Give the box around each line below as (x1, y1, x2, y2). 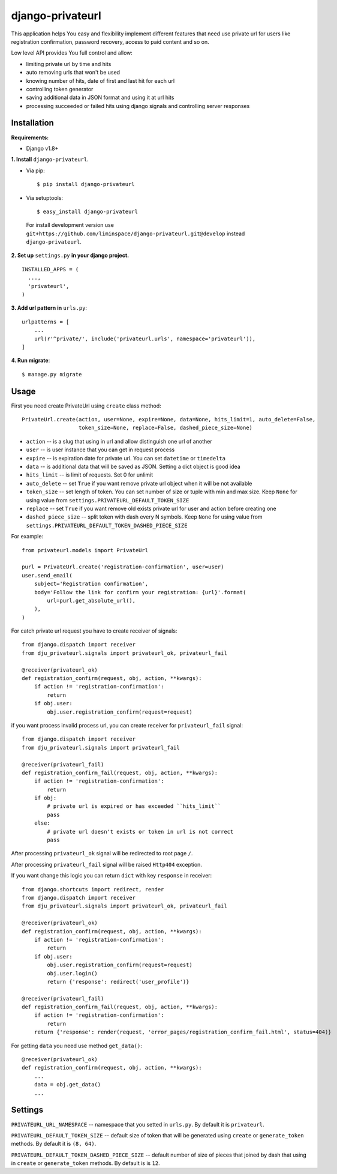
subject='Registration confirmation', (34, 580, 149, 588)
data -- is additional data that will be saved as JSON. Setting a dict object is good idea (26, 463, 240, 471)
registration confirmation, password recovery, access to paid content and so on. (11, 38, 209, 45)
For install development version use (26, 221, 114, 229)
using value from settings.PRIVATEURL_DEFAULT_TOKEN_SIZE (26, 496, 189, 504)
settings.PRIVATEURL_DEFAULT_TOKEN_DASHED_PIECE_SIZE (26, 522, 188, 529)
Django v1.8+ (26, 145, 59, 152)
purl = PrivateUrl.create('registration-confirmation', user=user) (22, 564, 224, 570)
